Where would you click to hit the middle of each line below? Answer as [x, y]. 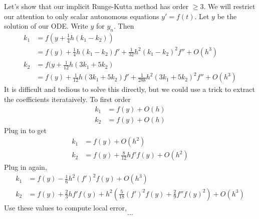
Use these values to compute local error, [65, 207]
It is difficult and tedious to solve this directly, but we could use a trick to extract [129, 89]
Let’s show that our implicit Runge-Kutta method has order [96, 6]
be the [227, 16]
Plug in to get [25, 130]
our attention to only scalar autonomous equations [82, 16]
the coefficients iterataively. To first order [67, 99]
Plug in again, [26, 167]
